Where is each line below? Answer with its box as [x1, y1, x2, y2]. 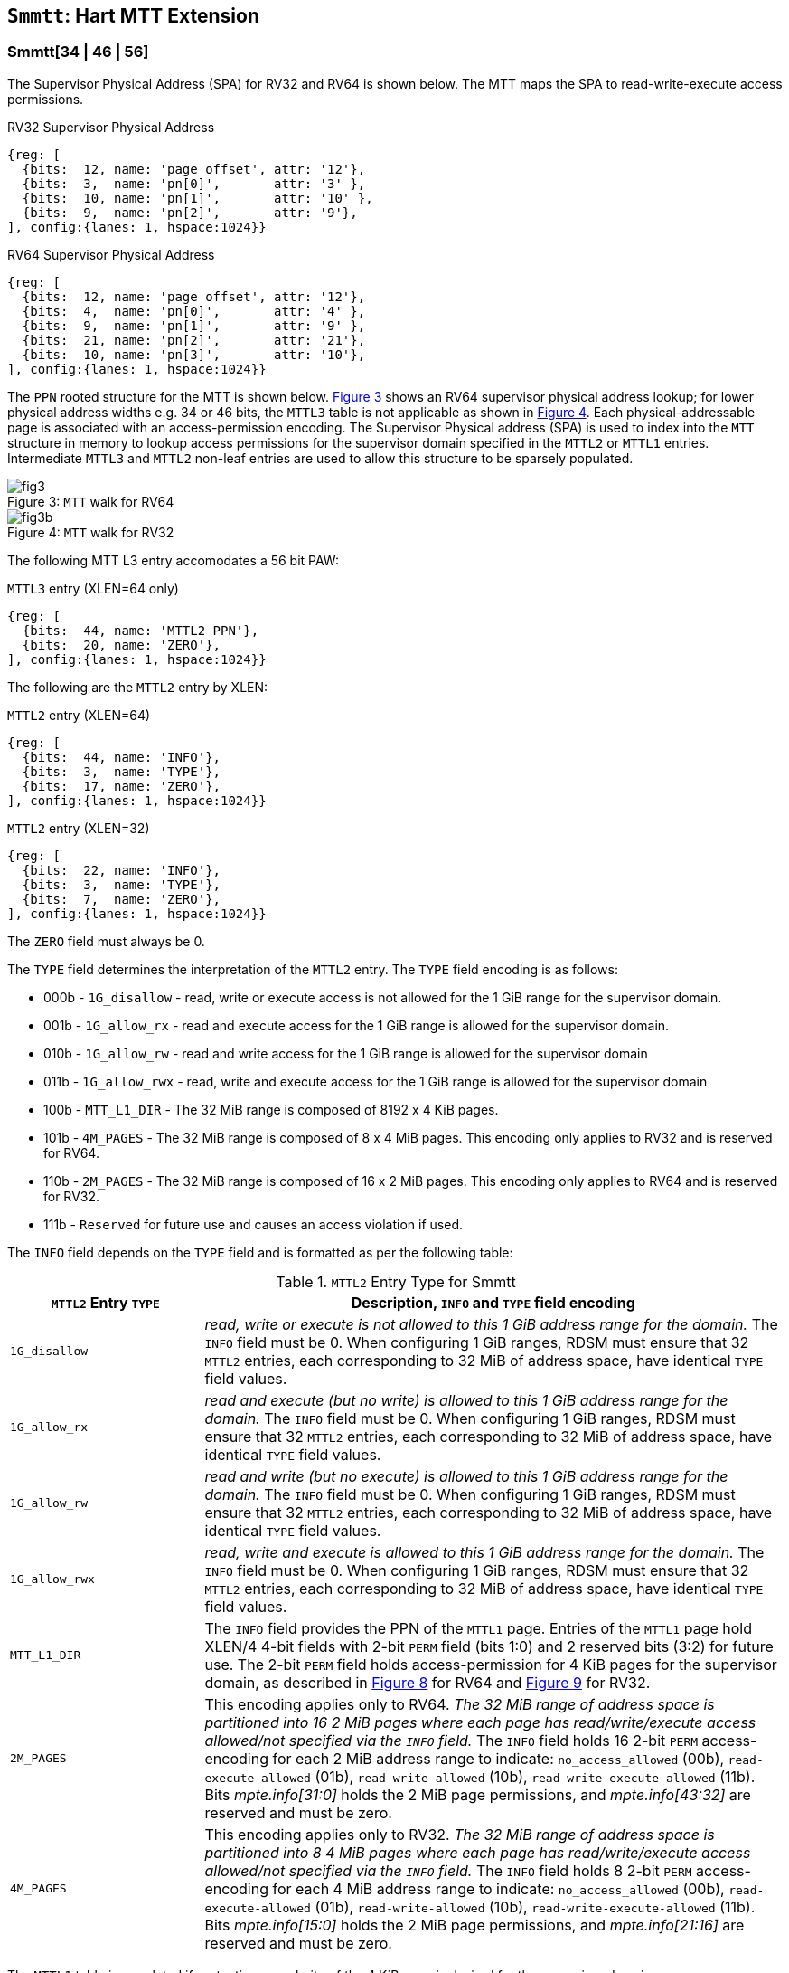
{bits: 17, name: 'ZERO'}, [22, 778, 221, 793]
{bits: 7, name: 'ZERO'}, [22, 891, 221, 906]
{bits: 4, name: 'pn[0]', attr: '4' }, [22, 303, 366, 318]
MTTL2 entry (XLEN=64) [7, 707, 151, 723]
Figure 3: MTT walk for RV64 [7, 493, 174, 509]
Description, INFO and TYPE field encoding [351, 1293, 635, 1312]
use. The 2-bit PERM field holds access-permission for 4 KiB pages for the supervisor [204, 1655, 777, 1674]
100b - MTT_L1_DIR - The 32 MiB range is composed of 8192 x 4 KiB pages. [43, 1101, 499, 1117]
